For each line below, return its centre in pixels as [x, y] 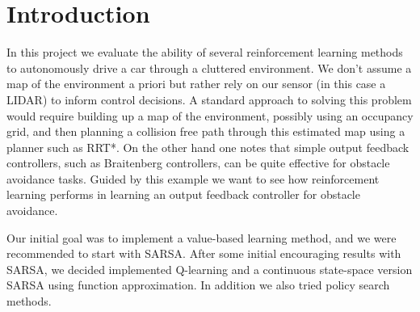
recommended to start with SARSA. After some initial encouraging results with [204, 253]
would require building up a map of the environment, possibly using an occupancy [210, 115]
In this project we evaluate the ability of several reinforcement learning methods [205, 52]
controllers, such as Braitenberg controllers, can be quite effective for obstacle [198, 163]
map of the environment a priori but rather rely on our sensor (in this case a [196, 84]
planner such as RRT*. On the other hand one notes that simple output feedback [208, 147]
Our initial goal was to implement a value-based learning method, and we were [202, 237]
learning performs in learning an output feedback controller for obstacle [183, 194]
